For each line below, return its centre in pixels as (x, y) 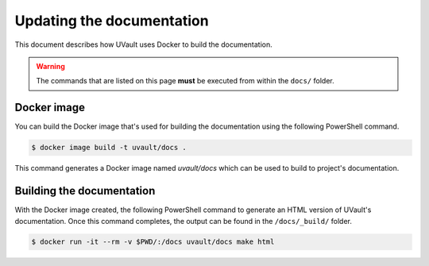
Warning (50, 66)
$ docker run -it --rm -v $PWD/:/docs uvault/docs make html (153, 242)
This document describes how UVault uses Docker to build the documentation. (144, 44)
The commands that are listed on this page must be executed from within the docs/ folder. (186, 81)
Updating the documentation (112, 21)
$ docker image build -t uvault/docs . (109, 148)
